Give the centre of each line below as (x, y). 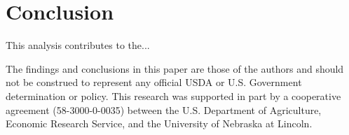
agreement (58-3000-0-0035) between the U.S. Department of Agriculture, (164, 109)
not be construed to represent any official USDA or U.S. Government (154, 82)
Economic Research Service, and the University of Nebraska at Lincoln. (159, 123)
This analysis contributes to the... (78, 45)
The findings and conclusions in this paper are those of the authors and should (175, 68)
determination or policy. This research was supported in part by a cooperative (173, 95)
